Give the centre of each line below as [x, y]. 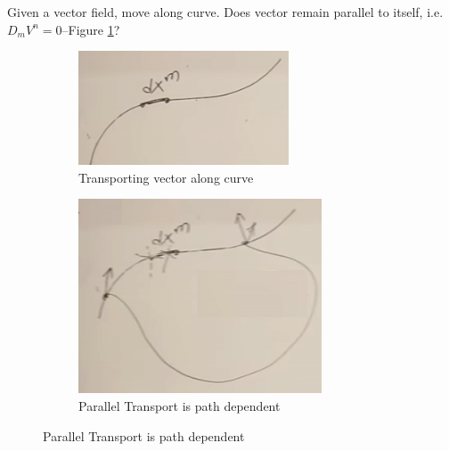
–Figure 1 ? [91, 29]
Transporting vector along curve [166, 177]
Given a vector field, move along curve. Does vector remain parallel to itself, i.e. [225, 12]
